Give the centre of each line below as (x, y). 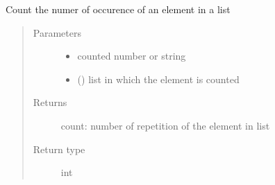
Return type (59, 149)
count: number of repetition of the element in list (165, 125)
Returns (50, 102)
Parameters (57, 32)
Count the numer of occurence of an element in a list (118, 9)
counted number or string (132, 56)
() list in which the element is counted (158, 79)
